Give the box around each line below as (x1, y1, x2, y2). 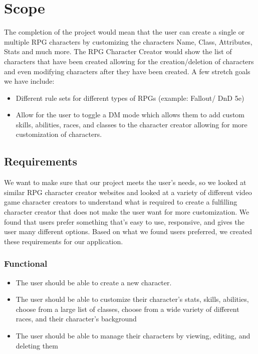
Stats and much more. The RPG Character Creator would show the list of (4, 46, 232, 57)
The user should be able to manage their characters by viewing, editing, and (16, 330, 250, 341)
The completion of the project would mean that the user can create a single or (4, 27, 245, 37)
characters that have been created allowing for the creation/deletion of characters (4, 56, 254, 66)
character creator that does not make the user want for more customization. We (4, 207, 249, 217)
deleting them (16, 340, 58, 350)
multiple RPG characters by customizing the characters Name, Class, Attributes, (4, 36, 252, 47)
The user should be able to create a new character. (16, 277, 172, 287)
